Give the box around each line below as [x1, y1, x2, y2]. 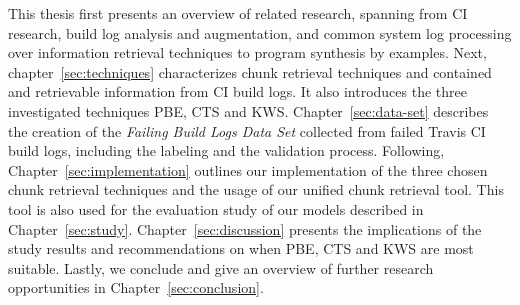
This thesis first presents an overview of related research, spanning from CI [8, 3, 468, 23]
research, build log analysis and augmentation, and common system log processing [8, 22, 512, 43]
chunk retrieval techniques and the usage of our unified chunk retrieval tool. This [8, 179, 504, 200]
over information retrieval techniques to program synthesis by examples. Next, [8, 42, 487, 63]
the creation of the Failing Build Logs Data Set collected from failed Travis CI [8, 120, 486, 141]
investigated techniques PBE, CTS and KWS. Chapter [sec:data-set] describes [8, 100, 489, 121]
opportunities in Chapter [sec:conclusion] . [8, 277, 264, 298]
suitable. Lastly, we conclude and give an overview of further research [8, 257, 434, 278]
